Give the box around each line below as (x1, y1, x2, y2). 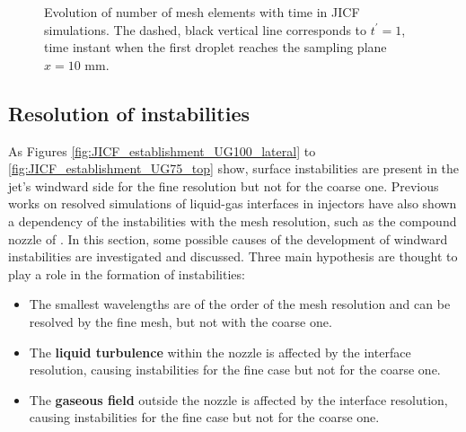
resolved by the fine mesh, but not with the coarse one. (29, 312, 332, 331)
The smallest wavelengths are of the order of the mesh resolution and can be (29, 295, 451, 313)
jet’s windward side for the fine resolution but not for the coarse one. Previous (8, 176, 439, 195)
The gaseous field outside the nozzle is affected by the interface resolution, (29, 390, 448, 409)
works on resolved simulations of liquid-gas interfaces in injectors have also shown (8, 194, 457, 213)
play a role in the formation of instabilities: (8, 264, 245, 283)
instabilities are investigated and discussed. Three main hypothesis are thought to (8, 247, 458, 266)
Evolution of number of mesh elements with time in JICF (44, 3, 360, 21)
